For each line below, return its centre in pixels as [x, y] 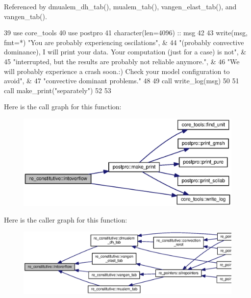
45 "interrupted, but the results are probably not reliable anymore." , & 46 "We [122, 61]
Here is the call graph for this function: [63, 107]
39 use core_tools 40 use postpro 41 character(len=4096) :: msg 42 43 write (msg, [126, 33]
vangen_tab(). [25, 16]
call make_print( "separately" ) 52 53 [58, 90]
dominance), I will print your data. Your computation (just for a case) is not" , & [125, 52]
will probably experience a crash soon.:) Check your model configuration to [117, 71]
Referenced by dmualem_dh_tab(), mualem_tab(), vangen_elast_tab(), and [120, 6]
